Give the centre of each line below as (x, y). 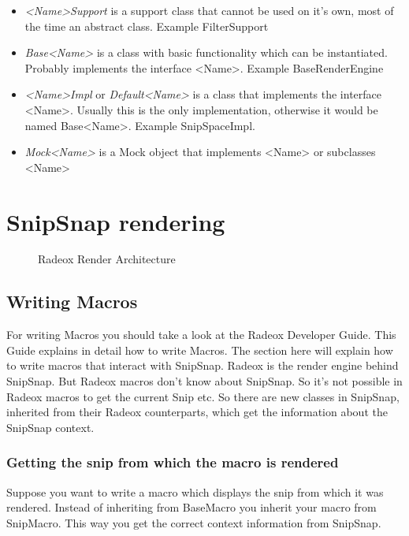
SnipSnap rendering (116, 221)
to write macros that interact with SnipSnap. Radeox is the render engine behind (203, 365)
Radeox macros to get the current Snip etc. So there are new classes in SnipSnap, (203, 396)
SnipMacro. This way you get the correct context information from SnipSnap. (194, 522)
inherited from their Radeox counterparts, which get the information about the (197, 412)
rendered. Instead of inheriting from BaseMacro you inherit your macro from (191, 507)
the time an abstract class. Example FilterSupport (147, 26)
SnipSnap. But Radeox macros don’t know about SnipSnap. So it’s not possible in (204, 381)
